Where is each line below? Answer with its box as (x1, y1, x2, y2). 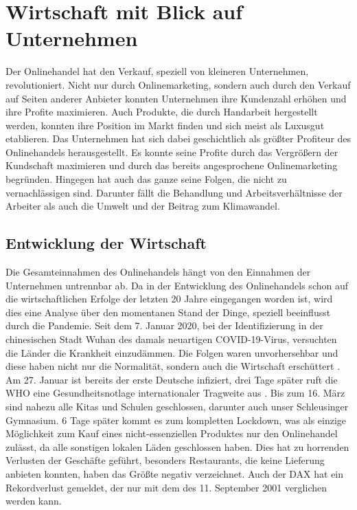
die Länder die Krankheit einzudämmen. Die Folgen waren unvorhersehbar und (5, 345, 338, 359)
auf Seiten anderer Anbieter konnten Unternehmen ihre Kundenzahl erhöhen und (5, 91, 347, 105)
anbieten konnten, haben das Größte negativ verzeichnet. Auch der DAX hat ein (5, 466, 344, 480)
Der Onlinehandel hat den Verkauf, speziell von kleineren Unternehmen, (5, 64, 309, 78)
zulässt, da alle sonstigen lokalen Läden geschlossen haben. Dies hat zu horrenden (5, 439, 349, 454)
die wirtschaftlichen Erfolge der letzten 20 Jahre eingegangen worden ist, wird (5, 291, 333, 306)
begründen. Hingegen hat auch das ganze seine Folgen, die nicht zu (5, 172, 287, 186)
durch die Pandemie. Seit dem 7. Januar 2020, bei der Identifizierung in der (5, 318, 323, 333)
